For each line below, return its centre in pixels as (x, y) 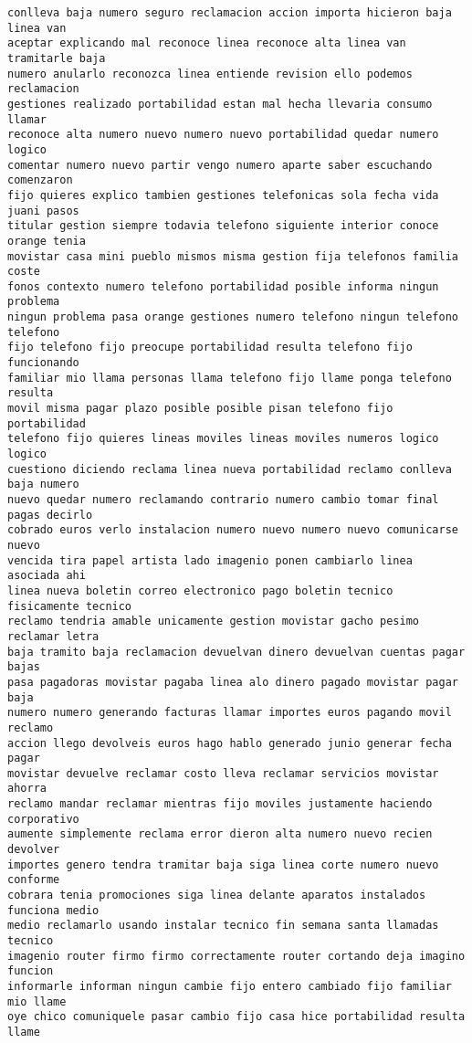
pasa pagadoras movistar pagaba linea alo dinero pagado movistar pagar (233, 682)
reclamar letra (53, 636)
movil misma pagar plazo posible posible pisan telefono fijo (200, 409)
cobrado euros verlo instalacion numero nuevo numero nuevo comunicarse (233, 530)
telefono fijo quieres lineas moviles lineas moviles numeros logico (223, 439)
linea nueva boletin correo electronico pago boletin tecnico (200, 590)
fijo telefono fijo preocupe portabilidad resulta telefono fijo (210, 348)
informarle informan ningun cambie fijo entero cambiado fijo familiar (230, 986)
